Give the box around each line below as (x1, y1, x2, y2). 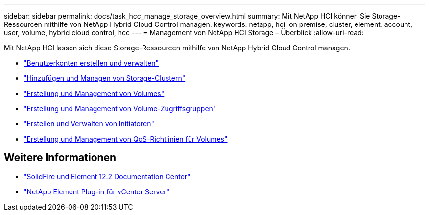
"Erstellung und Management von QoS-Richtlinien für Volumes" (24, 135, 228, 143)
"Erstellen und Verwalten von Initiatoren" (24, 119, 154, 128)
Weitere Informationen (4, 151, 117, 164)
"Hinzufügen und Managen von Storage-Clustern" (24, 74, 186, 82)
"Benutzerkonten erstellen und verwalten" (24, 59, 159, 67)
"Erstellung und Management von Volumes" (24, 89, 165, 97)
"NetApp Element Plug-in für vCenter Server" (24, 187, 170, 196)
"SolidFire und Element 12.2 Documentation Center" (24, 172, 191, 181)
